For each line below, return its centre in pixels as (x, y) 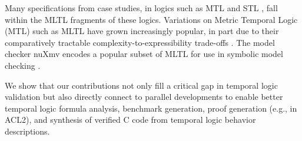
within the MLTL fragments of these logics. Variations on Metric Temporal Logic (151, 19)
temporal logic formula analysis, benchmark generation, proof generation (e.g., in (151, 108)
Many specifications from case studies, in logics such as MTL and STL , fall (141, 8)
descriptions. (27, 131)
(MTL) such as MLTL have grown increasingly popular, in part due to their (142, 31)
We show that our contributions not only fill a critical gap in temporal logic (141, 85)
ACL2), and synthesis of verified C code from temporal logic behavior (130, 120)
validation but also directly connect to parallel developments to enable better (144, 97)
